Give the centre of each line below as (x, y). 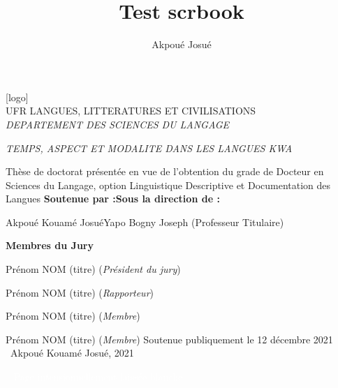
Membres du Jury (50, 245)
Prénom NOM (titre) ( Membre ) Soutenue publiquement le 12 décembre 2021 (169, 339)
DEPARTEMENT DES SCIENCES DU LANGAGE (117, 124)
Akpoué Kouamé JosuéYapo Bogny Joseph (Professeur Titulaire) (145, 222)
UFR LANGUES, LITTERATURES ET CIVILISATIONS (131, 111)
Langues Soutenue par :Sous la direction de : (113, 199)
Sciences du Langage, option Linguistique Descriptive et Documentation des (168, 185)
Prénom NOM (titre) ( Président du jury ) (93, 269)
